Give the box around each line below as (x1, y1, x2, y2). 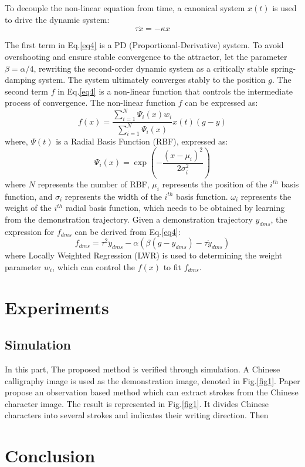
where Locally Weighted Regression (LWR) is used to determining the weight (5, 249, 283, 261)
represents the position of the (162, 177, 267, 190)
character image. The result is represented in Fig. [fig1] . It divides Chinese (5, 397, 269, 409)
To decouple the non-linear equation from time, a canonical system (5, 2, 245, 14)
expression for (5, 225, 55, 237)
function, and (5, 190, 53, 202)
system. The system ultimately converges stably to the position (38, 73, 266, 86)
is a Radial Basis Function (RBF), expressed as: (56, 135, 228, 147)
